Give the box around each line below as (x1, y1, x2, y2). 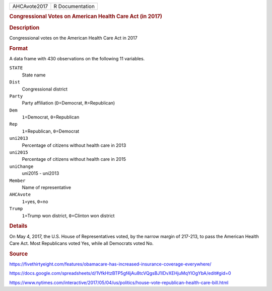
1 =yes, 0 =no (22, 199, 48, 205)
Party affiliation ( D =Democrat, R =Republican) (22, 100, 115, 106)
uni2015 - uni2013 (22, 170, 59, 176)
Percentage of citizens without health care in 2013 (22, 142, 126, 148)
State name (22, 72, 46, 78)
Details (9, 223, 28, 230)
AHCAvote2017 (12, 3, 48, 10)
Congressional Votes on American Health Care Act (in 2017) (9, 13, 162, 20)
